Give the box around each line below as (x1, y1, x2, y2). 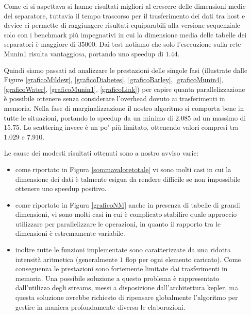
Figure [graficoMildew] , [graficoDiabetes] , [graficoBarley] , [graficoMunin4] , (4, 74, 223, 85)
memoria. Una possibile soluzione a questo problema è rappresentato (15, 273, 219, 283)
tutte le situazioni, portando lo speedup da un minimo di (4, 112, 173, 122)
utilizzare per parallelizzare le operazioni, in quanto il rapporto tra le (15, 218, 221, 228)
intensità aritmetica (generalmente (15, 254, 117, 264)
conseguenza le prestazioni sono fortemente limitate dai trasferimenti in (15, 263, 228, 274)
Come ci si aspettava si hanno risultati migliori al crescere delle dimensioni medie (4, 1, 246, 11)
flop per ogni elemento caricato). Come (125, 254, 241, 264)
